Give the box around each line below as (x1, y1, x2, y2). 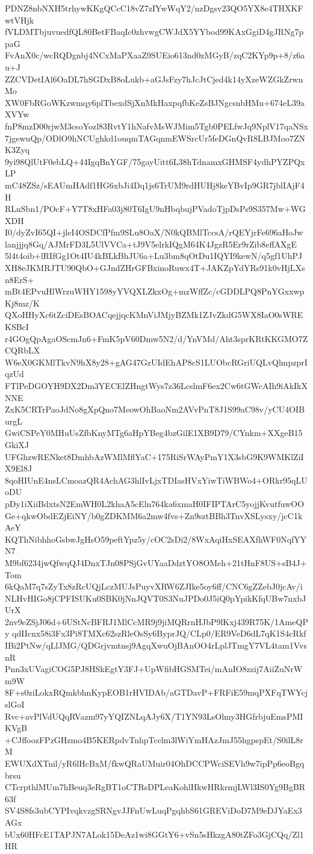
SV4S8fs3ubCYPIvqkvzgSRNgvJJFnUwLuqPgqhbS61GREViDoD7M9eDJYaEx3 (5, 804, 302, 817)
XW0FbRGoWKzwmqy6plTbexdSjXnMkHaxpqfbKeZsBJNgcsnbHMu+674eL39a (5, 96, 305, 108)
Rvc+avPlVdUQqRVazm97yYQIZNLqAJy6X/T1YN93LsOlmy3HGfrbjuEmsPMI (5, 709, 303, 722)
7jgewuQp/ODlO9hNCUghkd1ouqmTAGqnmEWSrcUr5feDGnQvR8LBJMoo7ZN (5, 131, 306, 144)
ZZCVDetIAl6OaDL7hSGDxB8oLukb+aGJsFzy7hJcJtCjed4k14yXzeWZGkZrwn (5, 72, 303, 85)
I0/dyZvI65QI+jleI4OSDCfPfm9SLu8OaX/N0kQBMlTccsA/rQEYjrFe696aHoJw (5, 226, 303, 238)
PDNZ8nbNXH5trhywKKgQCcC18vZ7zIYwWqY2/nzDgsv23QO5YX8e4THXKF (5, 2, 303, 14)
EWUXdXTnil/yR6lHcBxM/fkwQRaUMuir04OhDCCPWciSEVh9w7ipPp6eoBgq (5, 757, 305, 769)
